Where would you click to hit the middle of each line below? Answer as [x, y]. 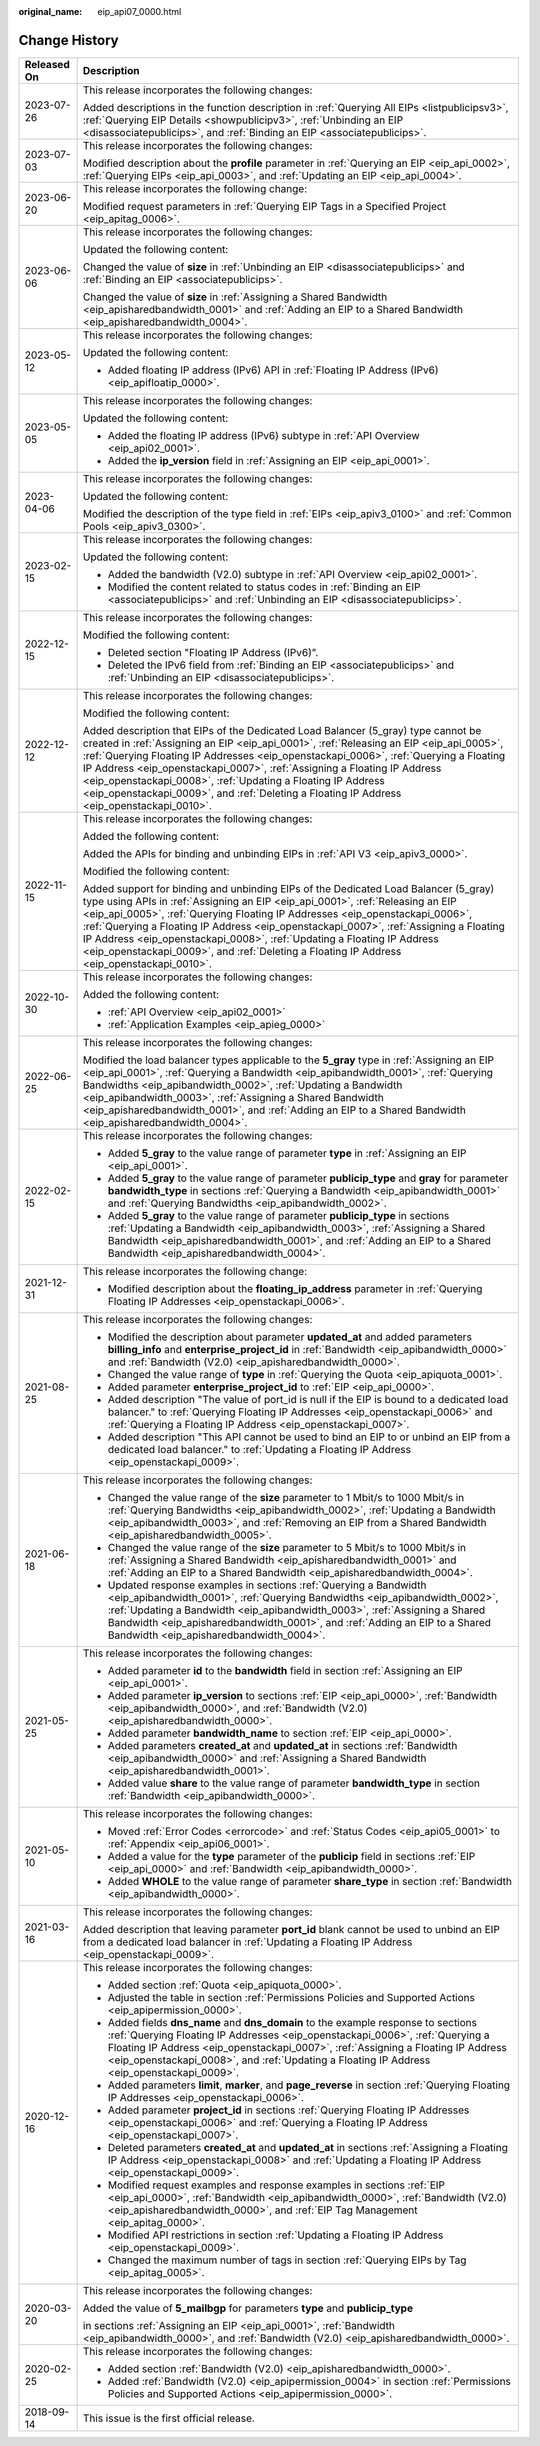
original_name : [50, 11]
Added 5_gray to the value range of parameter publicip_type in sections [278, 1215]
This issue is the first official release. [168, 2418]
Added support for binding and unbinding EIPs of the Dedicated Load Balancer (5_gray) [288, 888]
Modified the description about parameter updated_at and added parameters [289, 1337]
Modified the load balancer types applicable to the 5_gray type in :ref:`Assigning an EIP [288, 1060]
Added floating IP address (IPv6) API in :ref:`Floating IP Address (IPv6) [273, 370]
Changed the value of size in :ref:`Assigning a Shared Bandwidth [235, 297]
